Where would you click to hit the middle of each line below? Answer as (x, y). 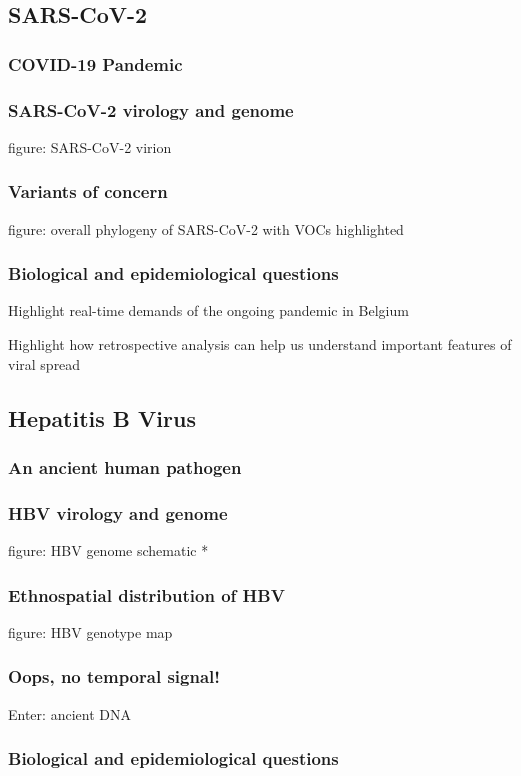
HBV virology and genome (118, 512)
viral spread (44, 363)
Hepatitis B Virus (102, 417)
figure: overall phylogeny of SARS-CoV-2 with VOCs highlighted (206, 228)
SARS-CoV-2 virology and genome (151, 109)
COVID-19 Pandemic (95, 63)
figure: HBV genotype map (90, 631)
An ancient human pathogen (125, 466)
